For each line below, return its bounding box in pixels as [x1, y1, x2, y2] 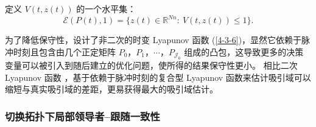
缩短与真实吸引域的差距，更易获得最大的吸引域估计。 [5, 83, 218, 95]
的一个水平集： [76, 2, 136, 15]
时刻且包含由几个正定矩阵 [13, 45, 116, 58]
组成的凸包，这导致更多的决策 [184, 45, 304, 58]
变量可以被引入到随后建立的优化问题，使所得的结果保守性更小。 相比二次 [5, 59, 298, 72]
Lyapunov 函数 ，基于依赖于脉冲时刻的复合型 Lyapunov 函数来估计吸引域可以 [5, 70, 311, 83]
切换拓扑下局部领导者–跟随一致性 [5, 108, 160, 123]
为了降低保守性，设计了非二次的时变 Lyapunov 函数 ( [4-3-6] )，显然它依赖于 [5, 33, 302, 46]
